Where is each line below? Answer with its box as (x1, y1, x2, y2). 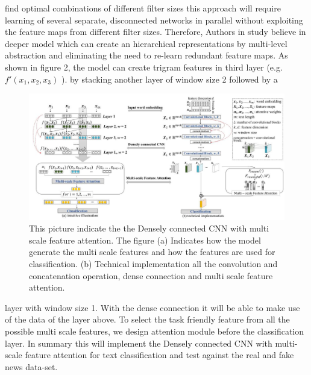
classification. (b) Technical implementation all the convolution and (29, 257, 278, 270)
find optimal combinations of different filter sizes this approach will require (5, 2, 281, 14)
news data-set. (5, 360, 58, 373)
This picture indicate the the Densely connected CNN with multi (29, 222, 269, 235)
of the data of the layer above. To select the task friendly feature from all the (5, 313, 290, 326)
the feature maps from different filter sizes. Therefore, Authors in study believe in (5, 25, 306, 38)
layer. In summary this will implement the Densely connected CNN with (5, 336, 272, 349)
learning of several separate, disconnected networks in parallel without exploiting (5, 13, 303, 26)
